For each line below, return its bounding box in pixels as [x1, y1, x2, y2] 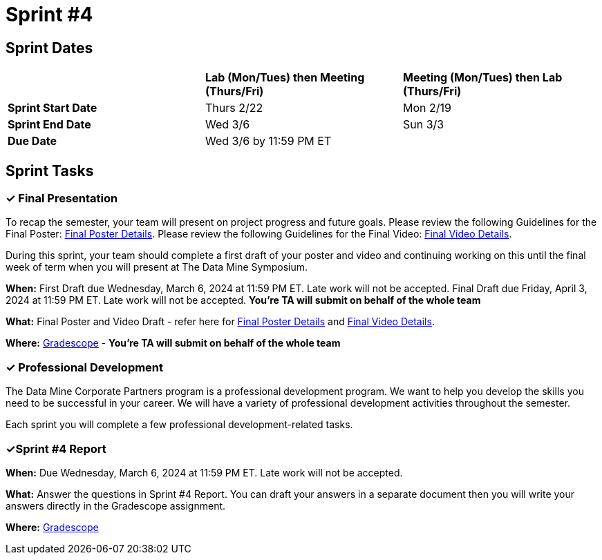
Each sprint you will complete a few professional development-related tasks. [6, 418, 353, 431]
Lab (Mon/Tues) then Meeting [205, 70, 365, 85]
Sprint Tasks [6, 162, 94, 180]
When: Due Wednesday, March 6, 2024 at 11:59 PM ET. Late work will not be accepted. [6, 466, 403, 479]
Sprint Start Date [8, 101, 97, 115]
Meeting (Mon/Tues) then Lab [402, 70, 563, 85]
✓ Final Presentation [6, 191, 118, 206]
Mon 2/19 [402, 101, 451, 115]
